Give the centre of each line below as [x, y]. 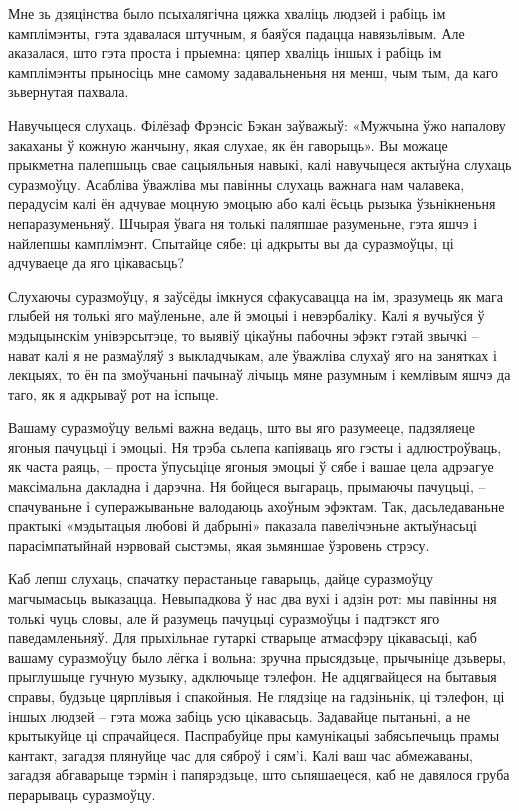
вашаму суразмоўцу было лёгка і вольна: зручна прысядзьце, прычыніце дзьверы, [257, 656]
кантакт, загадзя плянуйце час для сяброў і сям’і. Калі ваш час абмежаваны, [240, 754]
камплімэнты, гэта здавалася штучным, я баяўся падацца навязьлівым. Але [236, 32]
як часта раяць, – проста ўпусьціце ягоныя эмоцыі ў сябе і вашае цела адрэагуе [251, 466]
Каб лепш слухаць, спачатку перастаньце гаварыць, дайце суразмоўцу [221, 578]
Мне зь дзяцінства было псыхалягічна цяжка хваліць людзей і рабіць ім [227, 13]
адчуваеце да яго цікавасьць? [96, 262]
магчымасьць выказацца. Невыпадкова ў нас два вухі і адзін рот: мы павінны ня [252, 598]
